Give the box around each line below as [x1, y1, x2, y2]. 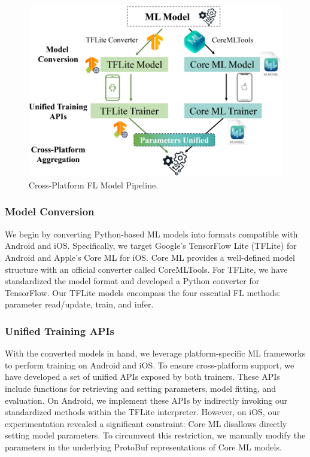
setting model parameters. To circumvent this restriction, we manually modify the [5, 429, 306, 441]
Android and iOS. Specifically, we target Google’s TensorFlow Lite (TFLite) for [5, 239, 297, 252]
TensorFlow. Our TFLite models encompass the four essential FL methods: [5, 286, 281, 298]
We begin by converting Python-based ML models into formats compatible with [5, 227, 298, 240]
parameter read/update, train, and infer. [5, 298, 154, 310]
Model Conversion [5, 204, 95, 219]
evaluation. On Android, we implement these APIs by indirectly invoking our [5, 394, 288, 406]
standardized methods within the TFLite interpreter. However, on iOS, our [5, 406, 280, 418]
